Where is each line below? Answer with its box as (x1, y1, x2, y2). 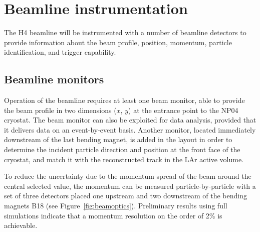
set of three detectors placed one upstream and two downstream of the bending (4, 190, 247, 201)
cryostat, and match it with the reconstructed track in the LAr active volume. (4, 154, 244, 164)
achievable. (4, 220, 38, 230)
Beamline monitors (4, 71, 104, 87)
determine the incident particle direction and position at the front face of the (4, 144, 240, 155)
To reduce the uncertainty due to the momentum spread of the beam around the (4, 171, 251, 181)
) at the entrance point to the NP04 (128, 104, 238, 115)
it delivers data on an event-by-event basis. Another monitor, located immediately (4, 124, 256, 135)
